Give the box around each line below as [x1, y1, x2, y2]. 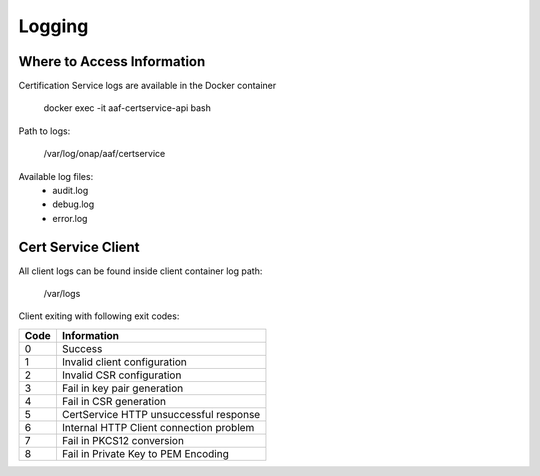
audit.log [52, 185, 89, 197]
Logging [18, 15, 89, 37]
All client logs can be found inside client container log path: [18, 265, 263, 277]
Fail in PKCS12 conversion [61, 433, 185, 447]
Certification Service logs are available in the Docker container [18, 80, 277, 92]
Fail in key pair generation [61, 381, 184, 395]
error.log [52, 212, 88, 224]
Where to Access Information [18, 53, 206, 70]
